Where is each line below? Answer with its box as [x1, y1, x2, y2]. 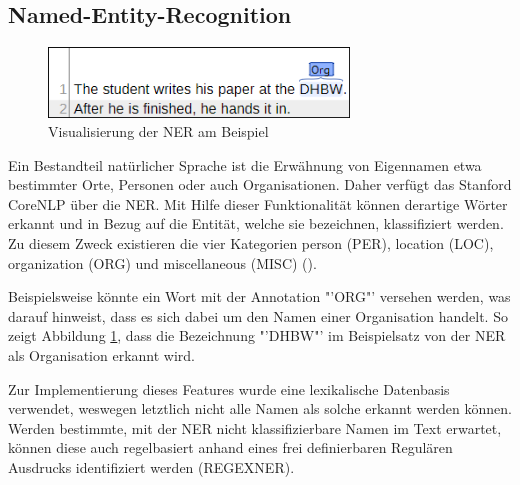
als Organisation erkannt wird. [8, 345, 195, 366]
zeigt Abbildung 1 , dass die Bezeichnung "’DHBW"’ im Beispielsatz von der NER [8, 325, 506, 346]
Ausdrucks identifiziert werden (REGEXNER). [8, 457, 295, 478]
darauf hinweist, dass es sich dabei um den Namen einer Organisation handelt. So [8, 305, 508, 326]
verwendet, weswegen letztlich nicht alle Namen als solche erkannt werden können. [8, 398, 512, 419]
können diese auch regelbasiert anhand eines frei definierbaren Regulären [8, 437, 453, 458]
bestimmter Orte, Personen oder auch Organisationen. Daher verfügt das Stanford [8, 174, 512, 195]
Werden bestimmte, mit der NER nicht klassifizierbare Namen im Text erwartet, [8, 417, 502, 438]
